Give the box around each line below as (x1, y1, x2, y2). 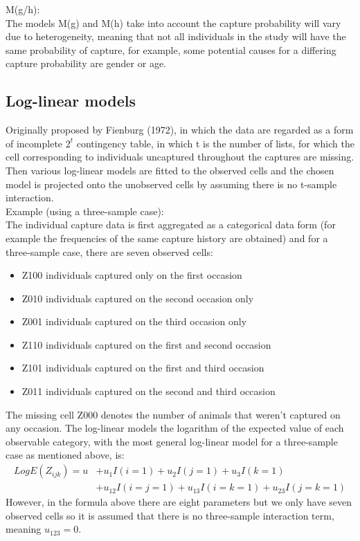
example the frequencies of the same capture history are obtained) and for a (6, 230, 328, 245)
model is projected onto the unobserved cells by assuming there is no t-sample (6, 176, 337, 191)
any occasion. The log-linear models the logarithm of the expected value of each (6, 421, 344, 435)
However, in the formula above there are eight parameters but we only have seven (6, 495, 352, 509)
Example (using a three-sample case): (6, 203, 164, 218)
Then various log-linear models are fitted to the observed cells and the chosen (6, 163, 334, 177)
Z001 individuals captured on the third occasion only (21, 314, 247, 329)
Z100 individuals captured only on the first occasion (21, 268, 242, 282)
